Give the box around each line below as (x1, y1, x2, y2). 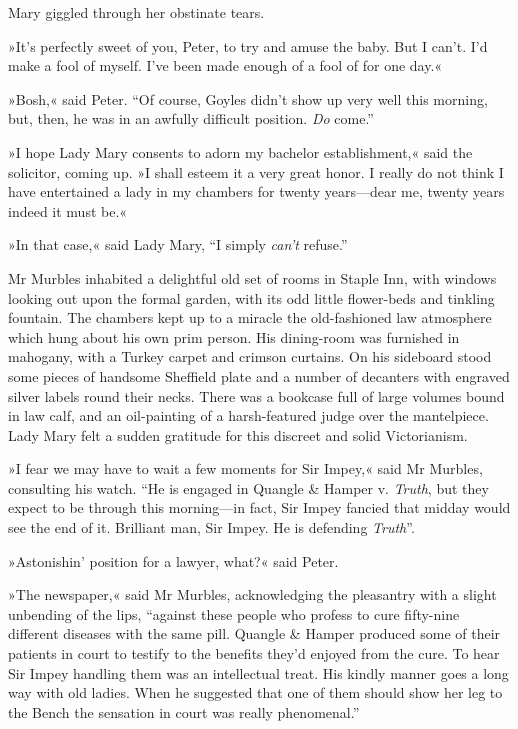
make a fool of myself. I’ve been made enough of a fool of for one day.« (8, 55, 443, 76)
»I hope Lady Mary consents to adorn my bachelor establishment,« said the (8, 141, 473, 162)
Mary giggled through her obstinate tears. (8, 2, 265, 22)
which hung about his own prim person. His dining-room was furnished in (8, 326, 460, 347)
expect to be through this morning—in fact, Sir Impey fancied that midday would (8, 497, 511, 518)
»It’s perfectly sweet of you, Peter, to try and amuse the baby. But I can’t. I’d (8, 35, 488, 56)
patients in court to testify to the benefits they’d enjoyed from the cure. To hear (8, 643, 500, 664)
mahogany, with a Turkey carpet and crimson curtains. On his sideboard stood (8, 346, 492, 367)
